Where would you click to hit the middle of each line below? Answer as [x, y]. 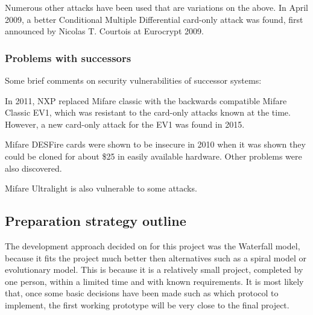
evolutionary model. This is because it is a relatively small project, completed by [154, 270]
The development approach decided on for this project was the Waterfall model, [153, 245]
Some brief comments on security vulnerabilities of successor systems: [133, 80]
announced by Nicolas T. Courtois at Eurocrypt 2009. [104, 31]
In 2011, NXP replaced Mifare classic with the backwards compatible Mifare [146, 100]
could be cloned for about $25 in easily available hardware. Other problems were [153, 156]
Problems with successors [68, 58]
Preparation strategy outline [96, 221]
